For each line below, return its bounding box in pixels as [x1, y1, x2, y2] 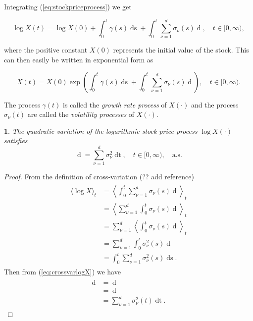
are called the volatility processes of [27, 109, 135, 119]
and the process [191, 99, 239, 109]
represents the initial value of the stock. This [113, 45, 249, 55]
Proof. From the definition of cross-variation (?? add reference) [4, 171, 194, 182]
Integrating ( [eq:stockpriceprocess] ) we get [4, 1, 132, 11]
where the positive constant [4, 45, 88, 55]
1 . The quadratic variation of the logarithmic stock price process [4, 125, 198, 136]
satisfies [4, 135, 28, 146]
